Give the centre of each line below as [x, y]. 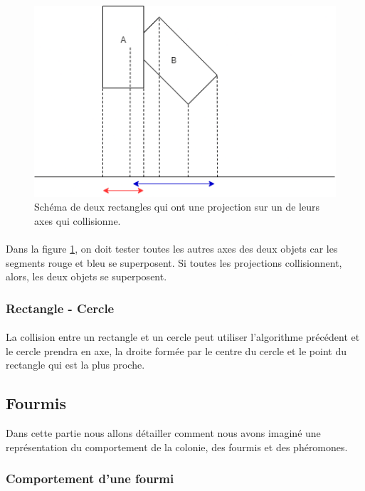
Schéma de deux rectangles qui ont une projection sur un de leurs [177, 207]
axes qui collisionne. [78, 220]
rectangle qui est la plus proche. [75, 365]
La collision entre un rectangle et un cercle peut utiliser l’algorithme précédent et [183, 337]
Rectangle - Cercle [60, 308]
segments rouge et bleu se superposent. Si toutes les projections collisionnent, [174, 262]
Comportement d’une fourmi [90, 479]
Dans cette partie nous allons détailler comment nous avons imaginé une [163, 433]
